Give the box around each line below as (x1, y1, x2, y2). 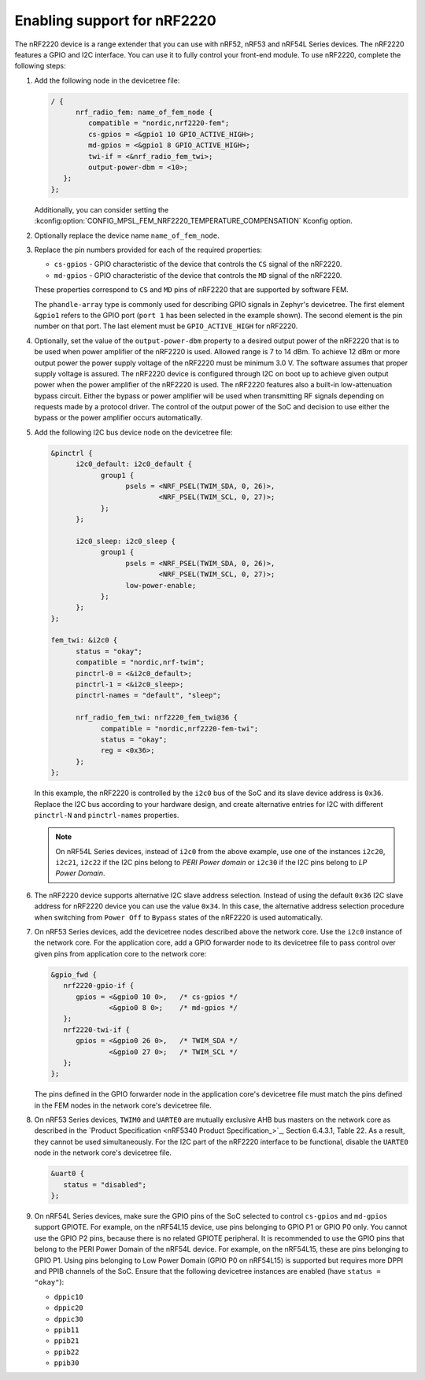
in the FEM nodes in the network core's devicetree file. (34, 1101, 212, 1110)
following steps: (14, 61, 66, 71)
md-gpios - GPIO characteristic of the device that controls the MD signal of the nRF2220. (54, 270, 342, 279)
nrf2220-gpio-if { (63, 981, 135, 990)
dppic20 (54, 1304, 84, 1312)
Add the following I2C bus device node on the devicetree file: (34, 427, 233, 437)
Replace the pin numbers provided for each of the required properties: (34, 245, 263, 254)
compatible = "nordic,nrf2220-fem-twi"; (100, 724, 259, 733)
